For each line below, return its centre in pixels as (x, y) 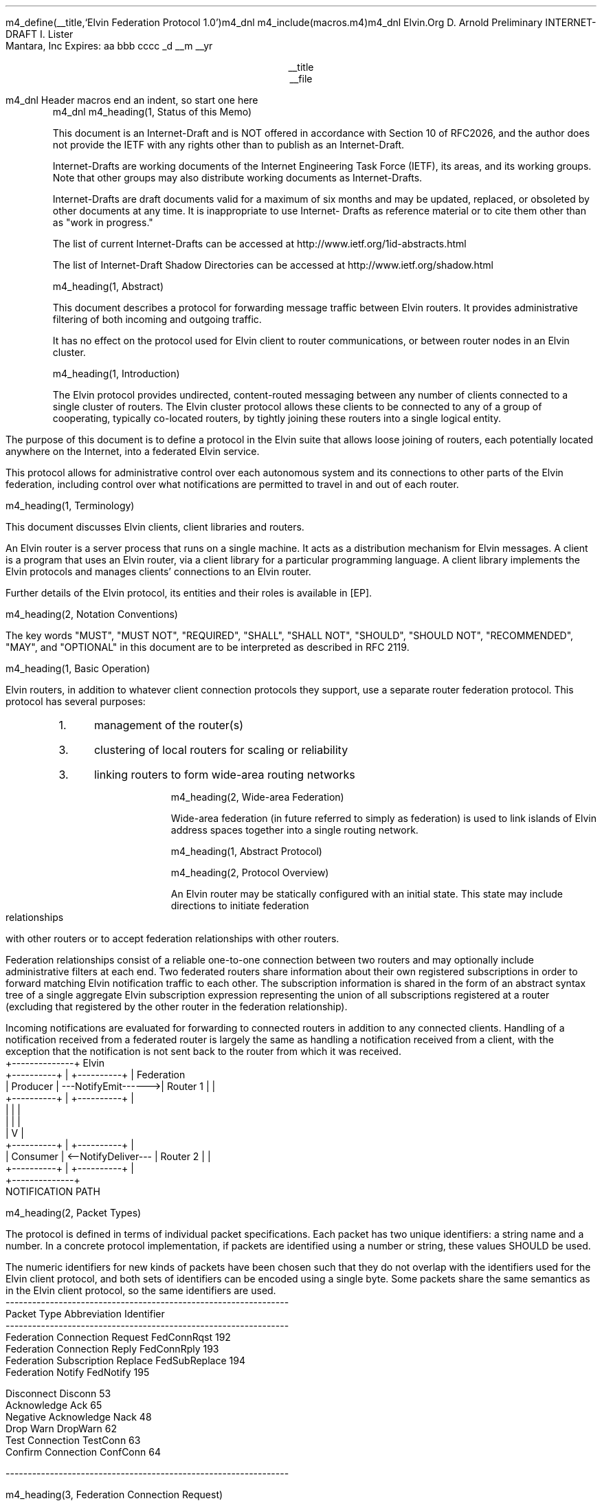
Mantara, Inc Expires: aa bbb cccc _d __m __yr (109, 46)
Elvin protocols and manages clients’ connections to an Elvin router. (158, 571)
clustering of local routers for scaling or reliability (221, 750)
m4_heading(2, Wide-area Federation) (257, 797)
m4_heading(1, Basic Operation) (78, 668)
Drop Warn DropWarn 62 (61, 1428)
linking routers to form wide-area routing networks (224, 775)
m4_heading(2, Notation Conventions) (92, 614)
